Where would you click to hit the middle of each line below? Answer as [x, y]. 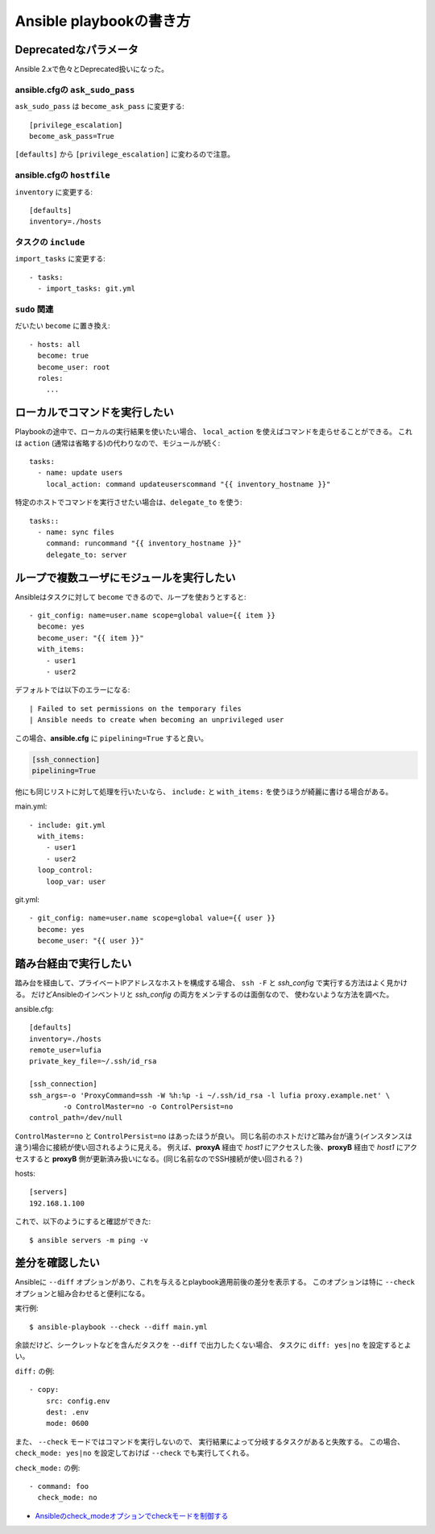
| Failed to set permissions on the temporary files [135, 708]
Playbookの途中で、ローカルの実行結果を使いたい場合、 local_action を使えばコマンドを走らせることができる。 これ [213, 432]
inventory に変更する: [54, 192]
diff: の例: [35, 1371]
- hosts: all [55, 344]
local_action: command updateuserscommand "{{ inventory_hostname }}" [188, 484]
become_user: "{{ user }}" [91, 941]
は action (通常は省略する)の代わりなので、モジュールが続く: [118, 443]
